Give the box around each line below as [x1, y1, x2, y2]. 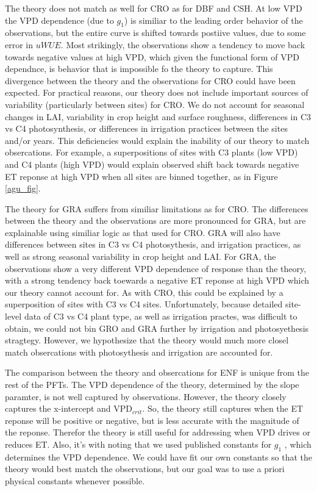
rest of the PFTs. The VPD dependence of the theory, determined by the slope [5, 378, 299, 391]
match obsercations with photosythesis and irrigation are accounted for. [5, 345, 273, 358]
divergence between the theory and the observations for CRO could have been [5, 74, 296, 87]
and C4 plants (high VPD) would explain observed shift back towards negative [5, 157, 299, 170]
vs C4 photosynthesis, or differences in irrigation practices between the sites [5, 122, 288, 135]
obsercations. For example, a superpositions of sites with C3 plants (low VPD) [5, 146, 298, 159]
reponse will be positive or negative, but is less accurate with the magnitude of [5, 414, 299, 426]
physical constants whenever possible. [5, 474, 145, 487]
